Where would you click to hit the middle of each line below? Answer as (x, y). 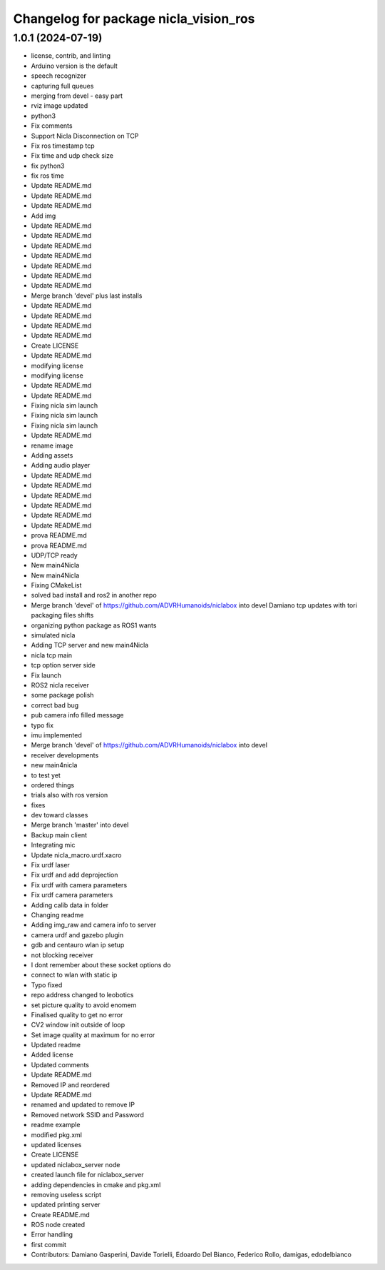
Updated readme (56, 1045)
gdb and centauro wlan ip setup (78, 945)
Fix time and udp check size (72, 156)
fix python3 (48, 166)
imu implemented (56, 735)
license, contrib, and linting (71, 56)
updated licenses (56, 1144)
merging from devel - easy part (77, 96)
